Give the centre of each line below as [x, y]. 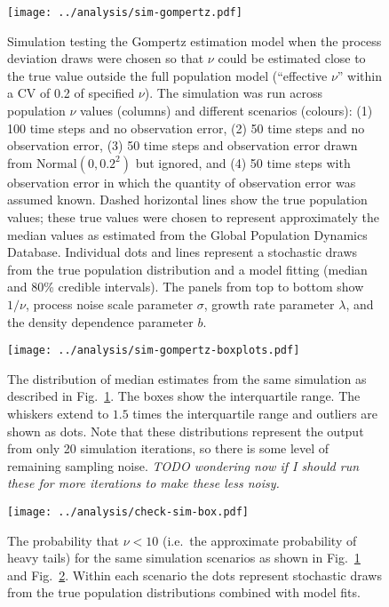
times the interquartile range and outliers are [255, 413]
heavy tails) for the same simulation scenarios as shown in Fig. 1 [184, 558]
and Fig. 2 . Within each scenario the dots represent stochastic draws [194, 575]
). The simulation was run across [234, 93]
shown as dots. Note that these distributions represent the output [186, 431]
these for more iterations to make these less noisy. [143, 483]
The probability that [64, 540]
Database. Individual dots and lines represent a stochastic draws [183, 252]
